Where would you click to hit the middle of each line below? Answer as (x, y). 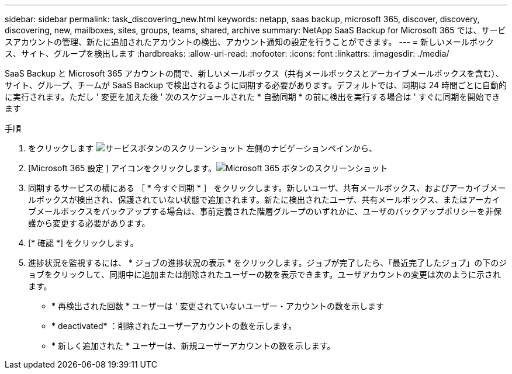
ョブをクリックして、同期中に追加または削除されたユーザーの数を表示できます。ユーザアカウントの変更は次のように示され (264, 274)
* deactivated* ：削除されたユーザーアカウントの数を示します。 (174, 326)
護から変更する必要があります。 (89, 223)
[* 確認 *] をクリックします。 (83, 243)
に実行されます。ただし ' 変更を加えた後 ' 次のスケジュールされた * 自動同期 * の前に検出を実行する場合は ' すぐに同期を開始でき (252, 97)
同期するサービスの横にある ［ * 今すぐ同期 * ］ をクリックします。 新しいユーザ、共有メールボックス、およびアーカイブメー (267, 188)
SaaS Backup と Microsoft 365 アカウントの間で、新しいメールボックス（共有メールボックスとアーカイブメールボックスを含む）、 (254, 73)
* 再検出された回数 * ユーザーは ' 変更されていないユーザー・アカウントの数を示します (218, 306)
